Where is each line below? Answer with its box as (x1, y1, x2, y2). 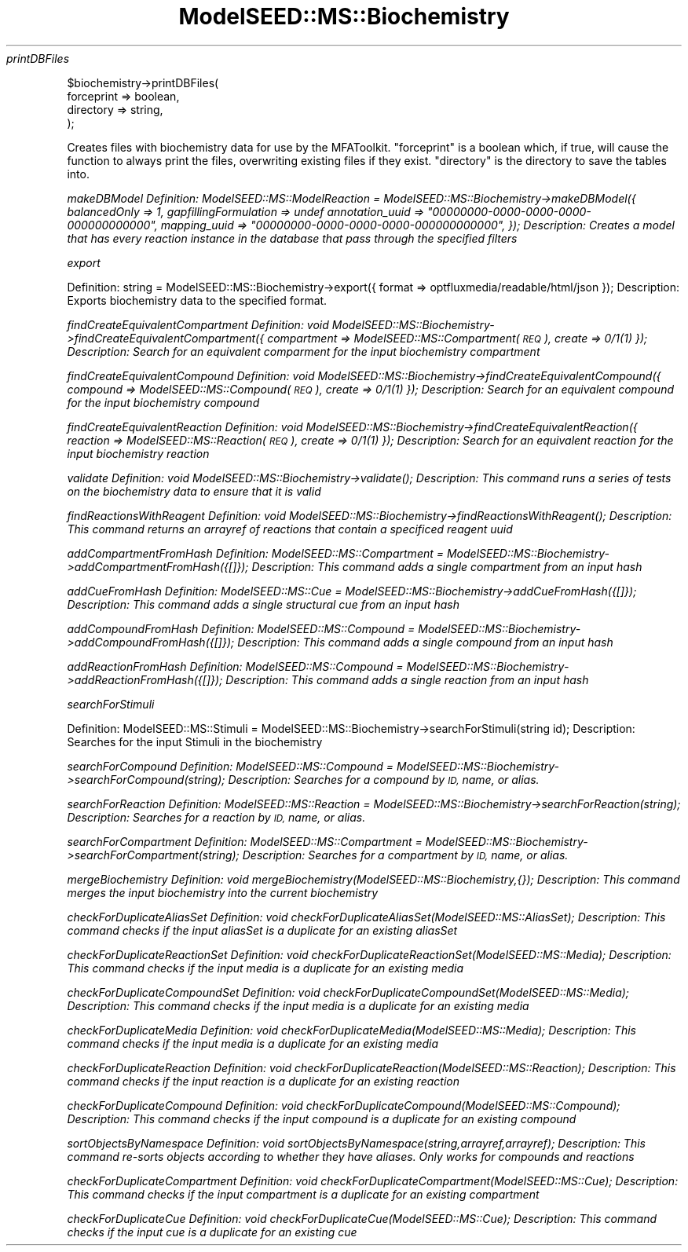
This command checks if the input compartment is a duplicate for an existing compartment (67, 1187, 540, 1201)
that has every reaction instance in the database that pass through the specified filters (67, 231, 518, 245)
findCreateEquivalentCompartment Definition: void (67, 317, 329, 331)
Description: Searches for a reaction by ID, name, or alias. (67, 810, 366, 824)
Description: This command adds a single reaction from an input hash (225, 672, 589, 686)
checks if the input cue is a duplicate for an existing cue (67, 1225, 357, 1239)
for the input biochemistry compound (67, 395, 260, 409)
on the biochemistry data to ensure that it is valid (67, 484, 321, 498)
